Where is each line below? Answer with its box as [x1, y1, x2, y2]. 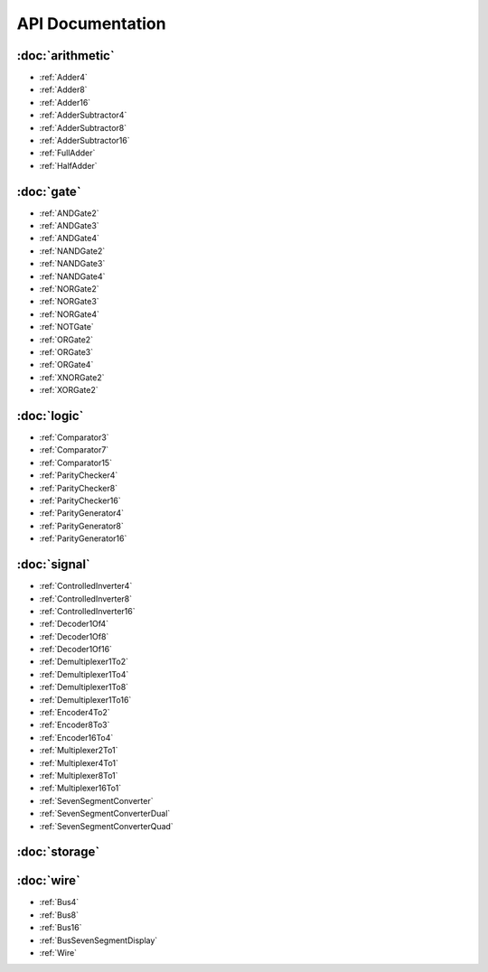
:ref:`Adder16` [39, 97, 91, 107]
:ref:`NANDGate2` [39, 245, 106, 257]
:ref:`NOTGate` [39, 322, 94, 332]
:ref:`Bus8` [39, 909, 79, 921]
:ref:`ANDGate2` [39, 208, 99, 219]
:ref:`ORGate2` [39, 334, 94, 345]
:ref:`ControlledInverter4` [39, 581, 133, 592]
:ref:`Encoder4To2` [39, 707, 110, 718]
